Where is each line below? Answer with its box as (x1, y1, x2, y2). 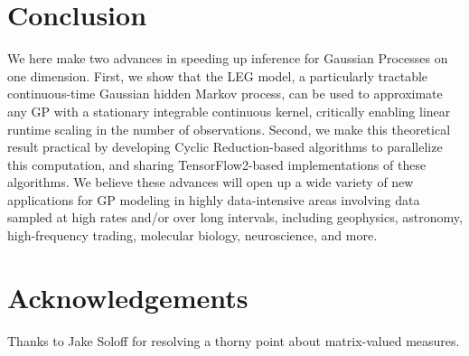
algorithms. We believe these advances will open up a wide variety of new (7, 173, 414, 192)
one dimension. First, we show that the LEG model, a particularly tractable (7, 66, 428, 85)
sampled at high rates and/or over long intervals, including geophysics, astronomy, (7, 208, 463, 227)
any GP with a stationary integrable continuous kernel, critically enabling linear (7, 101, 451, 120)
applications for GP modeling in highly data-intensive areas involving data (7, 190, 420, 209)
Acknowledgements (7, 278, 249, 315)
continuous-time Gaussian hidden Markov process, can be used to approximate (7, 84, 443, 103)
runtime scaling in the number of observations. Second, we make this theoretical (7, 119, 451, 138)
